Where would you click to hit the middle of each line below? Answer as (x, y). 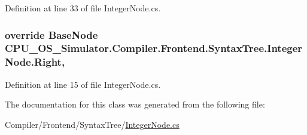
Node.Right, (35, 62)
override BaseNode (51, 34)
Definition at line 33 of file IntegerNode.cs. (83, 8)
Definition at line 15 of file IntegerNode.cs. (83, 84)
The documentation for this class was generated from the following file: (135, 104)
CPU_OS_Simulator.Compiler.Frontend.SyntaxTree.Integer (154, 48)
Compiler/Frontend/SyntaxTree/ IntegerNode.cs (92, 124)
